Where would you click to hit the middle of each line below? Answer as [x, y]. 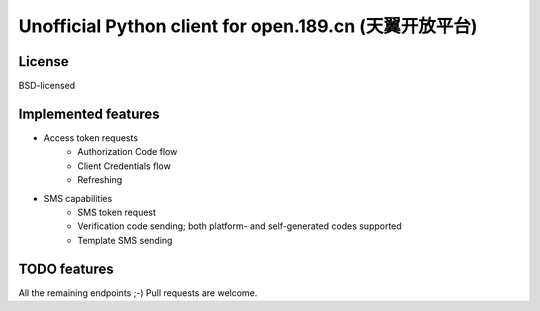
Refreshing [100, 180]
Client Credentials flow [124, 166]
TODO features [66, 268]
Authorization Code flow [127, 152]
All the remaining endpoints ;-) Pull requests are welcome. [138, 292]
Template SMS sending [125, 240]
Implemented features [89, 113]
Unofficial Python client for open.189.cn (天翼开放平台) [248, 26]
